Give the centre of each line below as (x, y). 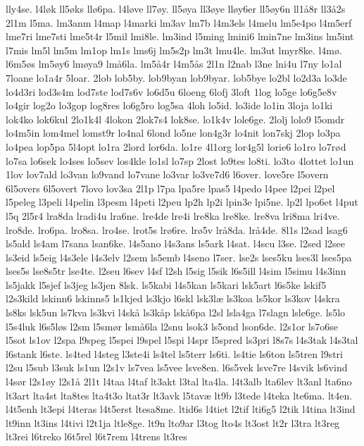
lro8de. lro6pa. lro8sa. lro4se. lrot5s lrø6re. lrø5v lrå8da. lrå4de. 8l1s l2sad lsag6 (177, 229)
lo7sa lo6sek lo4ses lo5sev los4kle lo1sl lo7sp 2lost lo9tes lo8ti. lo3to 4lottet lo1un (180, 160)
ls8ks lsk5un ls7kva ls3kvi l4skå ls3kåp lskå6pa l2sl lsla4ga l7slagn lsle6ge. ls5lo (176, 312)
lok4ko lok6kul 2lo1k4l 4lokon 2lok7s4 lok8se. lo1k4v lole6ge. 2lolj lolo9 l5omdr (175, 119)
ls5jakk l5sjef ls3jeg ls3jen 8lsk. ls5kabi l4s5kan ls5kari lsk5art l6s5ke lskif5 (166, 284)
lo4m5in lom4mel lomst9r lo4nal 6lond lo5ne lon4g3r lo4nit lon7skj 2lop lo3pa (173, 133)
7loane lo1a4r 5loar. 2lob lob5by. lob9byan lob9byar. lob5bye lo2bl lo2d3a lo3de (176, 77)
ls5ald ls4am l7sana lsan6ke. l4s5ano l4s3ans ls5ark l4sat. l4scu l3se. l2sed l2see (176, 243)
